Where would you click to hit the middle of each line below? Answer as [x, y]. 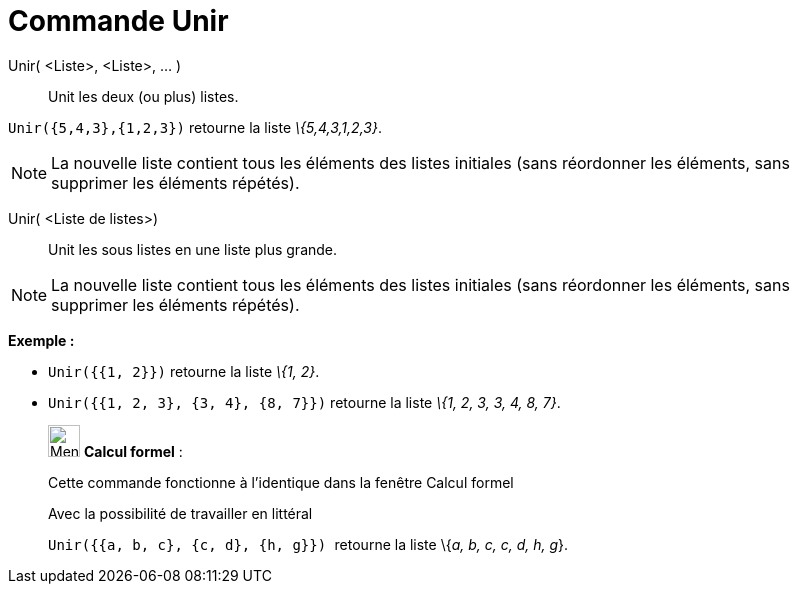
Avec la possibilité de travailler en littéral [180, 513]
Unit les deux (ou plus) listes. [143, 96]
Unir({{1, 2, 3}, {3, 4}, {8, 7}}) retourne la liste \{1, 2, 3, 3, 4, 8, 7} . [304, 402]
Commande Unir [118, 21]
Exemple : [41, 340]
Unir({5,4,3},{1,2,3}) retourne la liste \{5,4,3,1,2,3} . [195, 127]
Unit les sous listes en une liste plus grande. [193, 249]
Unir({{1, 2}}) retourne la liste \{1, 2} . [184, 371]
